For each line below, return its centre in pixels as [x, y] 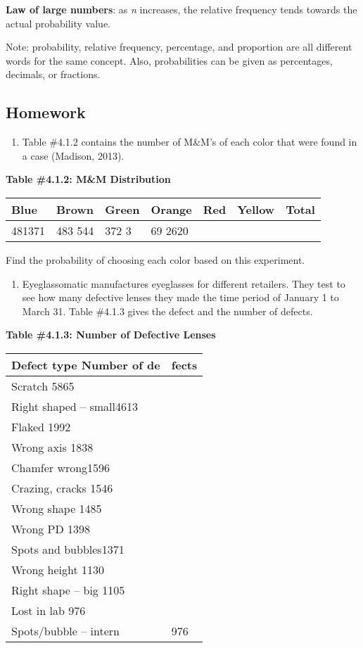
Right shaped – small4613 [75, 406]
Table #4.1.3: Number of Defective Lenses [111, 335]
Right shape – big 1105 [68, 590]
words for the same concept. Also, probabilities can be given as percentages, [169, 60]
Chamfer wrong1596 [61, 467]
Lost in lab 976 [49, 610]
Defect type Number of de [86, 364]
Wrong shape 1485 [57, 508]
